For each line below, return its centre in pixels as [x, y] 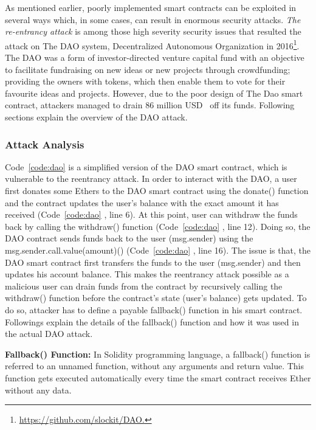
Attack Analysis [45, 144]
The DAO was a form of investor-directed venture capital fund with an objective [155, 57]
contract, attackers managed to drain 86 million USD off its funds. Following [150, 105]
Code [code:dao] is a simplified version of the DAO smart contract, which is [146, 166]
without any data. [38, 390]
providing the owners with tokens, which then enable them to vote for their [145, 81]
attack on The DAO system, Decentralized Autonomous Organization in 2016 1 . [152, 44]
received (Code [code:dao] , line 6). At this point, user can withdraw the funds [151, 214]
